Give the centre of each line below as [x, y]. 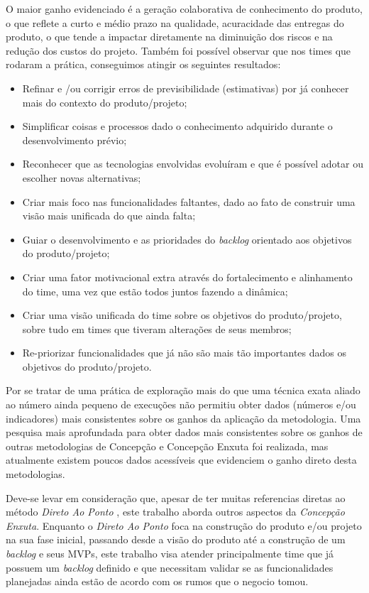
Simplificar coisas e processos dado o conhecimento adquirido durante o [177, 126]
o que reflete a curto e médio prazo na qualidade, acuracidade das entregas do [175, 22]
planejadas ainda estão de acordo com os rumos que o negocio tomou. [157, 581]
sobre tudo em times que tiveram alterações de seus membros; [157, 328]
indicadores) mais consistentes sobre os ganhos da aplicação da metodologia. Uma [183, 418]
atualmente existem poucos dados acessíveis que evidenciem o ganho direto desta [181, 460]
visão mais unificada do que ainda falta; [109, 216]
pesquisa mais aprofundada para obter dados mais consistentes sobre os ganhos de [184, 432]
